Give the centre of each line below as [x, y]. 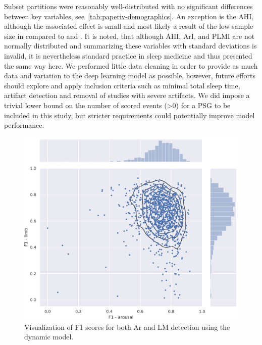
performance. [24, 125]
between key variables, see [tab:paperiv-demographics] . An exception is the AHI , [129, 16]
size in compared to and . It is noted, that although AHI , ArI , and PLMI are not [129, 36]
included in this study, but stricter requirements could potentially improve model [129, 115]
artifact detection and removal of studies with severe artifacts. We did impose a [127, 95]
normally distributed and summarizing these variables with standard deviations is [130, 46]
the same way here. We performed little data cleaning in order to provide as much [131, 65]
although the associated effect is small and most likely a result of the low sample [129, 26]
